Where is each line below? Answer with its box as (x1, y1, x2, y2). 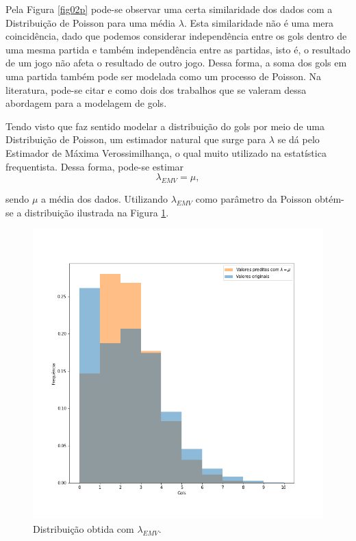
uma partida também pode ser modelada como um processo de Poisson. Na (5, 68, 322, 83)
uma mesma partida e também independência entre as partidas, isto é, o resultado (5, 42, 351, 56)
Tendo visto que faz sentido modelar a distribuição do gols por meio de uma (5, 118, 325, 133)
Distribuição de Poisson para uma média (5, 15, 176, 29)
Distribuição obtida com (33, 521, 134, 536)
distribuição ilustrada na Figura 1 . (25, 205, 169, 219)
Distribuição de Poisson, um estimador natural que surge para (5, 132, 266, 147)
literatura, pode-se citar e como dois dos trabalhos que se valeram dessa (5, 82, 307, 97)
